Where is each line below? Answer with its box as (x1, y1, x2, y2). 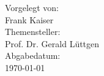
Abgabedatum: (5, 49, 61, 62)
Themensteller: (5, 25, 61, 38)
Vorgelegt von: (5, 1, 59, 13)
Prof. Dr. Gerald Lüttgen (5, 37, 100, 50)
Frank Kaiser (5, 13, 54, 26)
